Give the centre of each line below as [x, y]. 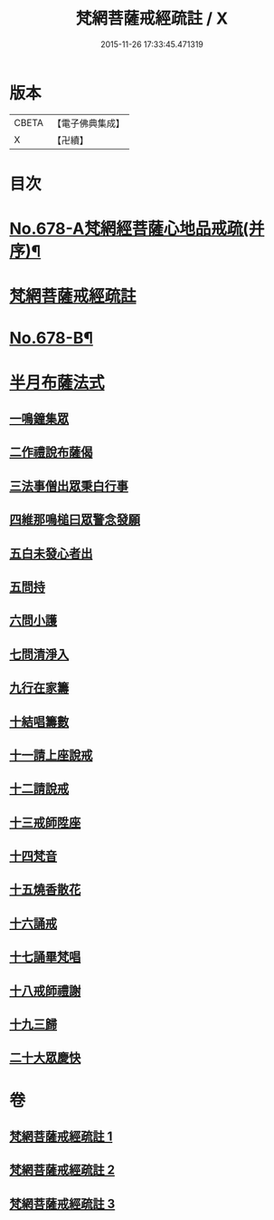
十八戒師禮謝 [45, 990]
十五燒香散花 [45, 890]
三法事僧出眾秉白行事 [69, 486]
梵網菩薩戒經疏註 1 [61, 1137]
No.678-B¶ [51, 339]
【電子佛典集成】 [88, 123]
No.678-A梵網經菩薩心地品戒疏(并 [137, 229]
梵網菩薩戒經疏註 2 [62, 1170]
